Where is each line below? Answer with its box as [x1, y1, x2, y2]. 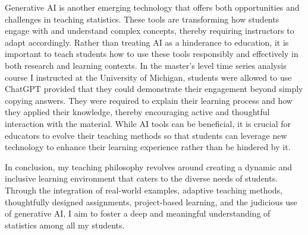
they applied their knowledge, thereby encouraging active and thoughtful [5, 106, 270, 118]
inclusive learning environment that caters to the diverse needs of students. [5, 172, 278, 185]
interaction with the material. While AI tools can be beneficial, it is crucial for [5, 117, 291, 129]
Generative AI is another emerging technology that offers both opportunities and [5, 1, 300, 13]
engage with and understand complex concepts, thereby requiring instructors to [5, 24, 294, 37]
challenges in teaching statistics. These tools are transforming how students [5, 12, 279, 25]
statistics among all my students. [5, 218, 125, 231]
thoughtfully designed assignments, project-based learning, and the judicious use [5, 195, 297, 208]
